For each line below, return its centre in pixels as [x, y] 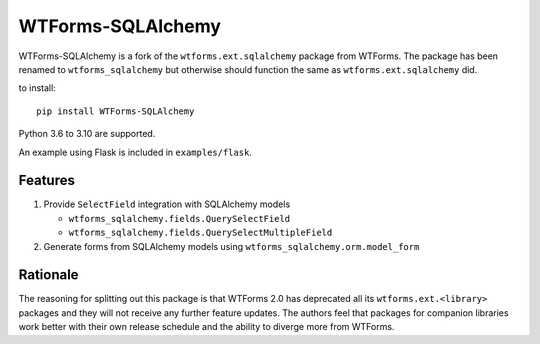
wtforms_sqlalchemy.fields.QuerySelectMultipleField [200, 233]
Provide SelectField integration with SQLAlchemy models [167, 204]
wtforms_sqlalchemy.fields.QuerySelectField [179, 218]
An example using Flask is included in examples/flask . [135, 152]
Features [46, 180]
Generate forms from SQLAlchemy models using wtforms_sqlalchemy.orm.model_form [231, 246]
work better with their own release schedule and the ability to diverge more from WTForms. [206, 327]
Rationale [48, 275]
